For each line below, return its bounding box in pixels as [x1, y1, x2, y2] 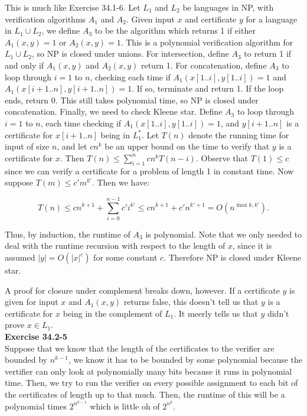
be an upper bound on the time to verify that [104, 140, 270, 152]
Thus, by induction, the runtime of [5, 227, 130, 240]
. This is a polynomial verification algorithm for [120, 35, 293, 48]
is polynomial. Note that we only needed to [145, 227, 302, 240]
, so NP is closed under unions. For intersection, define [32, 47, 229, 60]
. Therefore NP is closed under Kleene [164, 251, 302, 264]
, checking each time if [90, 70, 171, 83]
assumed [5, 251, 35, 264]
